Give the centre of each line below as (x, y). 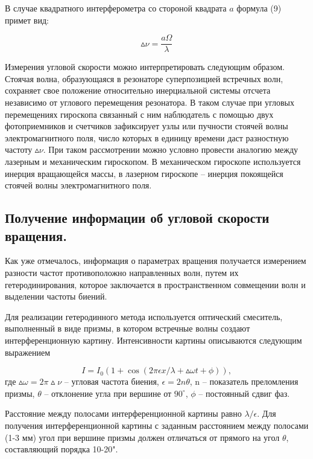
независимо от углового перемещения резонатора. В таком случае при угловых (150, 102)
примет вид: (27, 20)
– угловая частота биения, (112, 381)
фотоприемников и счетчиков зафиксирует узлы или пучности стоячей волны (147, 126)
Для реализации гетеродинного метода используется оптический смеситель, (144, 316)
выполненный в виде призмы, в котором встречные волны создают (128, 328)
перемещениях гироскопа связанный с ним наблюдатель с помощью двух (139, 114)
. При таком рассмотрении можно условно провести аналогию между (171, 149)
